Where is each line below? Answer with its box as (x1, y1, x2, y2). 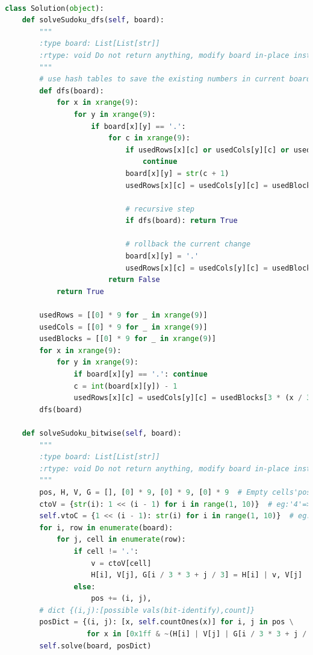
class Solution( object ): (5, 4, 104, 13)
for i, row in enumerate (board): (39, 523, 173, 532)
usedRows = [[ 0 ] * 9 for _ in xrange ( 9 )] (39, 311, 208, 320)
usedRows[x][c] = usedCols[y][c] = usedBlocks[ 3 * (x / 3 (73, 393, 311, 403)
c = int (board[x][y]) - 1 (73, 381, 178, 390)
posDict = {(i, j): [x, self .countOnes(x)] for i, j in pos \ (39, 618, 294, 627)
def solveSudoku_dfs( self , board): (22, 16, 164, 25)
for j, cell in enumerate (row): (56, 535, 186, 544)
